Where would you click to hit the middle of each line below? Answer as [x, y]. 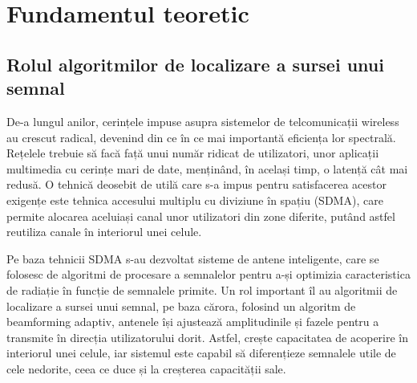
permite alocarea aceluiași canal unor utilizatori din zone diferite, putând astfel [201, 216]
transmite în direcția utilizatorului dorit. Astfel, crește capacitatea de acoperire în [208, 337]
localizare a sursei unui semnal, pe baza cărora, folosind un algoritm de [181, 306]
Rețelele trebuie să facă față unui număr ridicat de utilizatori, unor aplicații [193, 153]
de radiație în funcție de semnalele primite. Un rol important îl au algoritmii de [202, 289]
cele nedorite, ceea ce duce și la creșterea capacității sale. [146, 368]
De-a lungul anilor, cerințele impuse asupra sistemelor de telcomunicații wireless [203, 121]
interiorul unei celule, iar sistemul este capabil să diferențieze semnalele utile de [201, 353]
